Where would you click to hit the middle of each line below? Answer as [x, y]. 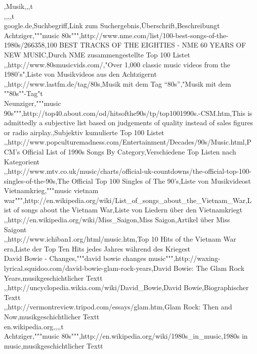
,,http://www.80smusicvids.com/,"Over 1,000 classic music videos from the [117, 64]
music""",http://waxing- [185, 258]
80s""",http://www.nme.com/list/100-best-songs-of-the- [145, 35]
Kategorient [22, 161]
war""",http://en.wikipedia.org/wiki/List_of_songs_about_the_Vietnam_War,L [128, 200]
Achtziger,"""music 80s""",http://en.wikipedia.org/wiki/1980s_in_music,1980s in [126, 336]
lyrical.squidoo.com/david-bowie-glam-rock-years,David [88, 268]
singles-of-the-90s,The [37, 180]
